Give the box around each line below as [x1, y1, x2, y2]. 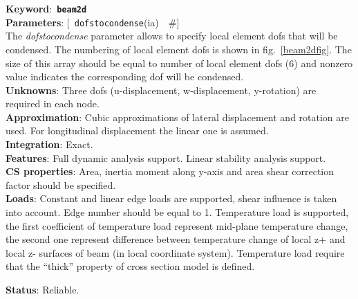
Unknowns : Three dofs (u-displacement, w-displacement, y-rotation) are [6, 82, 317, 97]
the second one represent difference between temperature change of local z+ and [6, 232, 346, 246]
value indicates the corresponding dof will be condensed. [6, 69, 244, 84]
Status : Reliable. [6, 282, 79, 296]
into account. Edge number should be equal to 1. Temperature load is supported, [6, 205, 349, 219]
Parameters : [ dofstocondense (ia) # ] [6, 15, 180, 29]
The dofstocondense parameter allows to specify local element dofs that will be [6, 28, 338, 43]
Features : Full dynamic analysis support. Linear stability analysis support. [6, 150, 326, 165]
